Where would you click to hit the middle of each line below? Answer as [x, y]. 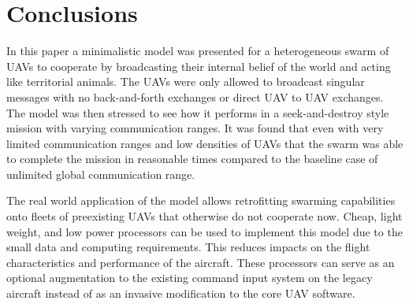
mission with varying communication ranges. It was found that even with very [195, 128]
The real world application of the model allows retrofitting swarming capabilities [201, 200]
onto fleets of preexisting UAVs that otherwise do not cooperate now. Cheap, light [204, 216]
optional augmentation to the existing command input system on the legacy [190, 278]
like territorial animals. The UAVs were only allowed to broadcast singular [186, 82]
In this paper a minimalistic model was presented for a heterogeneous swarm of [198, 51]
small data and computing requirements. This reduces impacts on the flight [188, 247]
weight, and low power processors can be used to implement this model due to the [204, 231]
